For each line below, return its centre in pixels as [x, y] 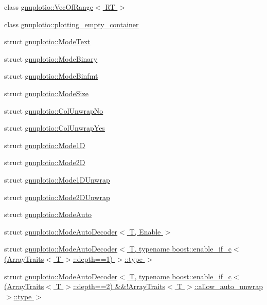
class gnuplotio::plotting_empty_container [72, 24]
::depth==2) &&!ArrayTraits [119, 286]
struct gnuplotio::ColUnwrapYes [55, 128]
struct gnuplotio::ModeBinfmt [51, 76]
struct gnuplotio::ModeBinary [51, 58]
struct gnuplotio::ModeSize [46, 93]
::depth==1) [93, 258]
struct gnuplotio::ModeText [47, 41]
